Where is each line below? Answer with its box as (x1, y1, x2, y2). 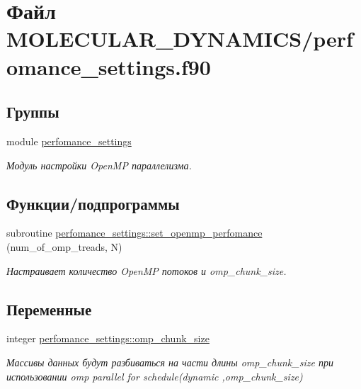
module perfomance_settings (6, 133, 132, 148)
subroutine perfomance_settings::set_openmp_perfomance (6, 225, 263, 240)
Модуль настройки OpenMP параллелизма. (6, 157, 192, 172)
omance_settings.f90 (6, 52, 211, 81)
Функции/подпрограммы (6, 192, 180, 214)
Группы (6, 101, 59, 123)
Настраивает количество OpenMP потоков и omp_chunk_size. (6, 263, 287, 278)
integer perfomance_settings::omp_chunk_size (6, 331, 210, 346)
